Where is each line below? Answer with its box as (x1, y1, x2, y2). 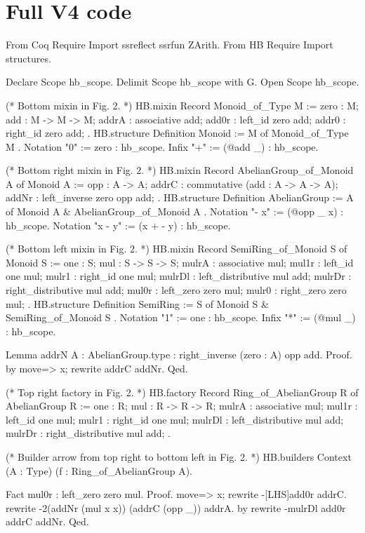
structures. (6, 50, 51, 65)
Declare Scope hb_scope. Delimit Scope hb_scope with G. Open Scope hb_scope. (6, 74, 359, 89)
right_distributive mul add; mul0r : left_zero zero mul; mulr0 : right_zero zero (6, 283, 347, 297)
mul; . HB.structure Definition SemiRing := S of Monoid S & (6, 296, 269, 311)
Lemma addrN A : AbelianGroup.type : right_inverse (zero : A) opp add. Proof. (6, 347, 352, 362)
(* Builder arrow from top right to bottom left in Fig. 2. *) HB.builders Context (6, 449, 352, 464)
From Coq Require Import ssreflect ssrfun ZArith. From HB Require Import (6, 37, 333, 52)
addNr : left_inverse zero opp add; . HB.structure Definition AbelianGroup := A (6, 190, 354, 205)
